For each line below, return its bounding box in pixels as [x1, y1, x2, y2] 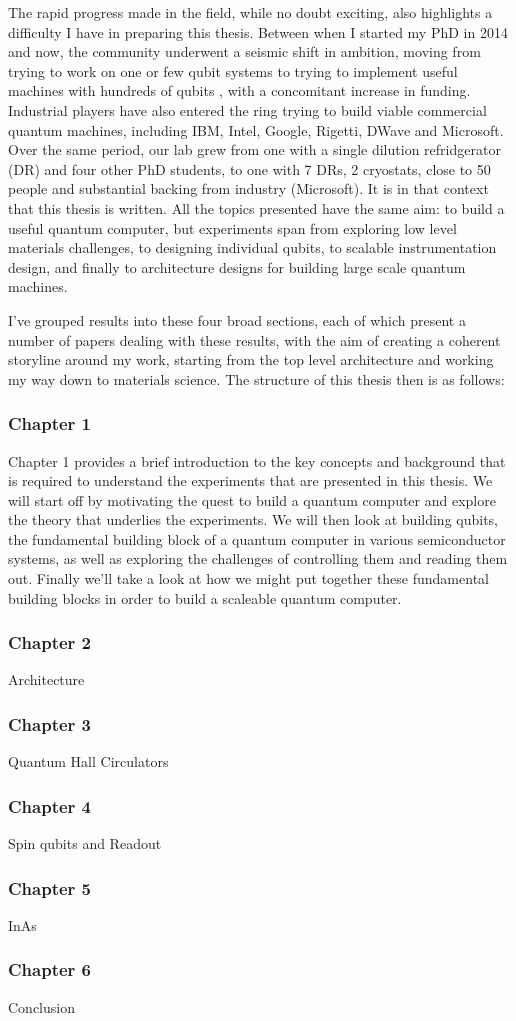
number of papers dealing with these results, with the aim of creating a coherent [8, 329, 501, 350]
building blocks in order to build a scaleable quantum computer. [8, 587, 402, 608]
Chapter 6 [8, 957, 92, 982]
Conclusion [8, 996, 75, 1017]
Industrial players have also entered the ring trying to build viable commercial [8, 99, 487, 120]
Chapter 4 [8, 793, 92, 818]
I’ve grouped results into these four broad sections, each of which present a [8, 309, 466, 330]
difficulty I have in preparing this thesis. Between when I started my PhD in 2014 [8, 21, 508, 42]
